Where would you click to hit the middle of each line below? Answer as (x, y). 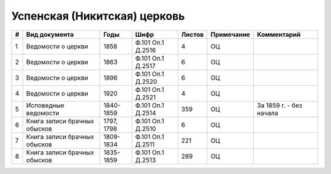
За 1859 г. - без (280, 105)
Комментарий (279, 34)
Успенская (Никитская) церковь (98, 16)
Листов (192, 34)
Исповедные (45, 105)
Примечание (230, 34)
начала (268, 113)
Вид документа (50, 34)
